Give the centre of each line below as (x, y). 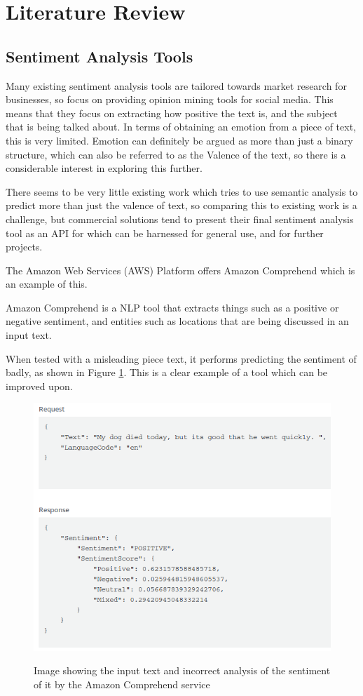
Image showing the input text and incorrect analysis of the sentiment (182, 670)
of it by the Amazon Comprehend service (122, 684)
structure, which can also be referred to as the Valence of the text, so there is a (176, 154)
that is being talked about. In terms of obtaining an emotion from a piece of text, (181, 127)
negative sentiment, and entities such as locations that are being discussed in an (177, 321)
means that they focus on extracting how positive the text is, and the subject (172, 113)
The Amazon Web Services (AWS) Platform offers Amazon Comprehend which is (180, 270)
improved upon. (39, 386)
